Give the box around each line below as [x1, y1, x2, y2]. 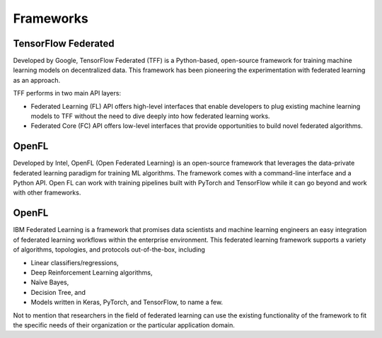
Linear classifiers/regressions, [30, 258, 120, 267]
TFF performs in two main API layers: [13, 89, 122, 98]
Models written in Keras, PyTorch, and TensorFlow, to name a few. [30, 298, 223, 307]
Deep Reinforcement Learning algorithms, [30, 268, 153, 276]
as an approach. [13, 76, 61, 84]
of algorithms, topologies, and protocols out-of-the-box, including [13, 245, 205, 254]
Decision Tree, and [30, 288, 86, 296]
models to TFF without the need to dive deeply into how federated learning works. [30, 112, 270, 120]
